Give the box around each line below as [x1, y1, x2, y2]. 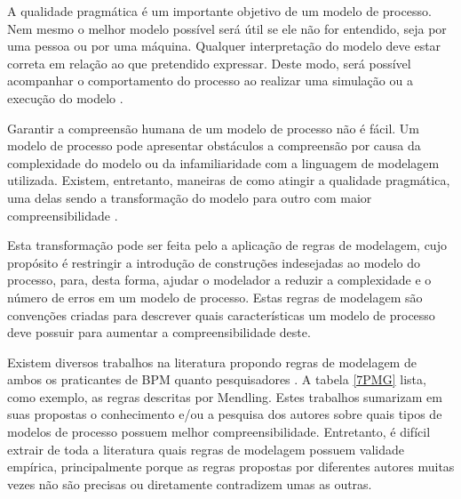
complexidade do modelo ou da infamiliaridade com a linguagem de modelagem [7, 153, 440, 172]
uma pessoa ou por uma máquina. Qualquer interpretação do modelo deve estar [7, 36, 441, 55]
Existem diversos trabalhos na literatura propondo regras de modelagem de [7, 352, 417, 371]
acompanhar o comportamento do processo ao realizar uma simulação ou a [7, 71, 413, 90]
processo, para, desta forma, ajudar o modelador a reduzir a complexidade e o [7, 270, 432, 289]
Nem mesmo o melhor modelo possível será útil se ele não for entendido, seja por [7, 19, 447, 37]
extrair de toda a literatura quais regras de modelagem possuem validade [7, 439, 404, 458]
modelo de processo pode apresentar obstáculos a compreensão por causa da [7, 136, 421, 155]
